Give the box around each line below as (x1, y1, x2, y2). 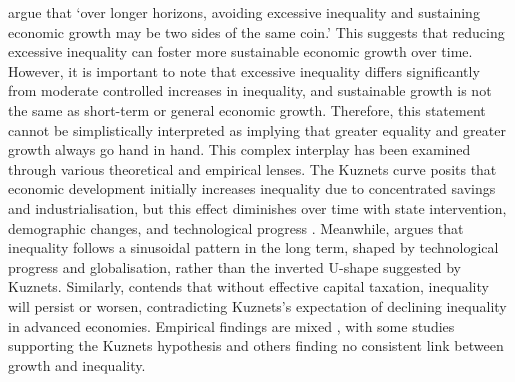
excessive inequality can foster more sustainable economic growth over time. (8, 41, 473, 62)
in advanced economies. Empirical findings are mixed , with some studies (8, 315, 455, 336)
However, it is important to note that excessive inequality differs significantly (8, 60, 480, 81)
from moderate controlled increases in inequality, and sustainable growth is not (8, 80, 492, 101)
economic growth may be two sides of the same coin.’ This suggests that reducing (8, 21, 505, 42)
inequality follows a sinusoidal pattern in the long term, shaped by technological (8, 237, 499, 258)
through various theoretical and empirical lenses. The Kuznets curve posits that (8, 158, 497, 179)
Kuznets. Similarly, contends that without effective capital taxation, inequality (8, 276, 489, 297)
